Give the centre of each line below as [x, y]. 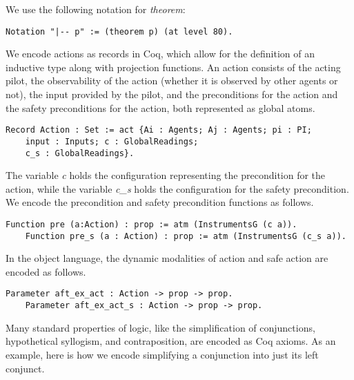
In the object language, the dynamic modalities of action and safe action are [167, 258]
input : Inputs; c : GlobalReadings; [112, 141]
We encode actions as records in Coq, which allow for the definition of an [160, 54]
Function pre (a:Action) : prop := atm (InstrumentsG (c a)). [151, 224]
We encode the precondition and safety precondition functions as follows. [160, 202]
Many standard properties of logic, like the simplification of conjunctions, [160, 327]
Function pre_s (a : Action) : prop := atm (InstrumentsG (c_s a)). [186, 236]
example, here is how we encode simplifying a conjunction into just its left [162, 354]
